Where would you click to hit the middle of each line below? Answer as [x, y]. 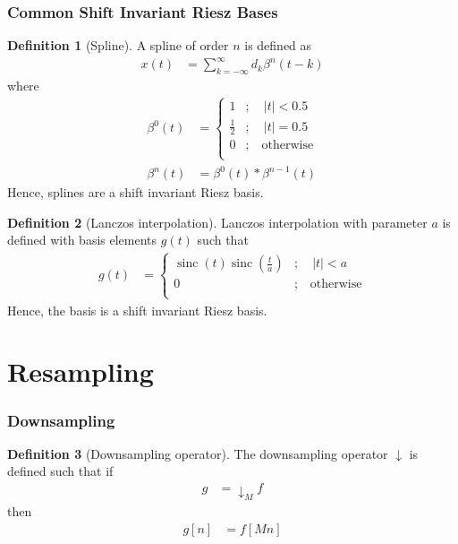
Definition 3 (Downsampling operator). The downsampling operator [198, 453]
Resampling [81, 371]
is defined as [278, 45]
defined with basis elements [82, 240]
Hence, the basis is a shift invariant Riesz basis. [137, 310]
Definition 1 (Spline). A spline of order [118, 45]
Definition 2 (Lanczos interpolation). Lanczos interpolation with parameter [217, 222]
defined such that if [60, 471]
